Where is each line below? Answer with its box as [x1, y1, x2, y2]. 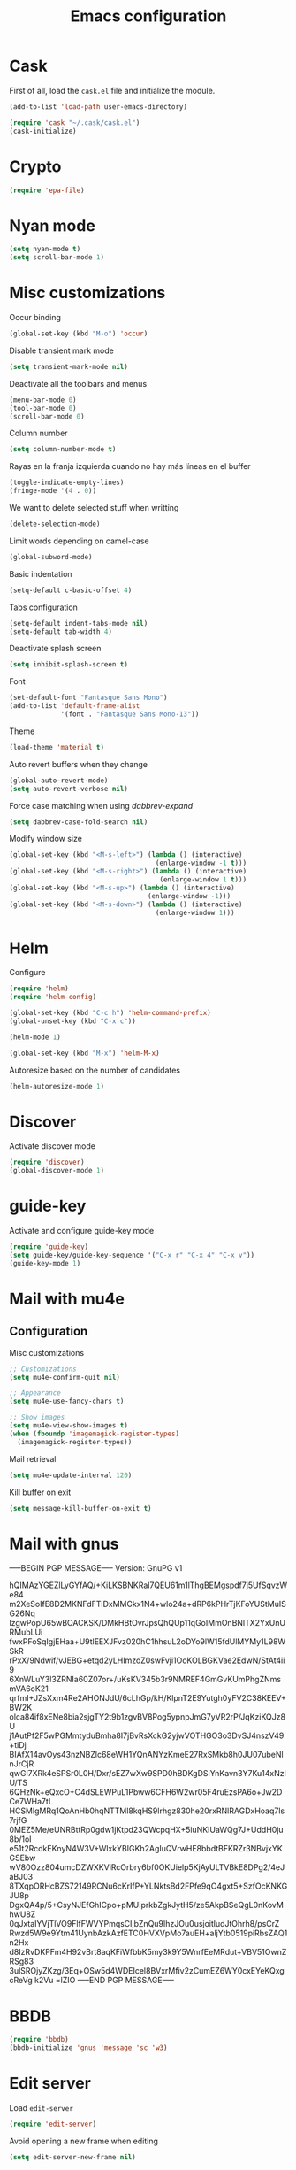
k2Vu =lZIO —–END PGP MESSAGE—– [34, 1975, 175, 1986]
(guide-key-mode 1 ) [9, 1258, 81, 1267]
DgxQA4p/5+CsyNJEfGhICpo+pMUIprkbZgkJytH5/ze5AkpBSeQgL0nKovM [9, 1900, 285, 1911]
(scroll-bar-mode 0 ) [9, 412, 86, 421]
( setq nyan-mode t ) [9, 245, 81, 254]
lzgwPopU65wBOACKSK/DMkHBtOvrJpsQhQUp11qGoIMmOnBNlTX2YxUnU [9, 1618, 285, 1628]
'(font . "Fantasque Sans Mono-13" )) [60, 710, 200, 719]
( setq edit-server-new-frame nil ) [9, 2152, 137, 2161]
